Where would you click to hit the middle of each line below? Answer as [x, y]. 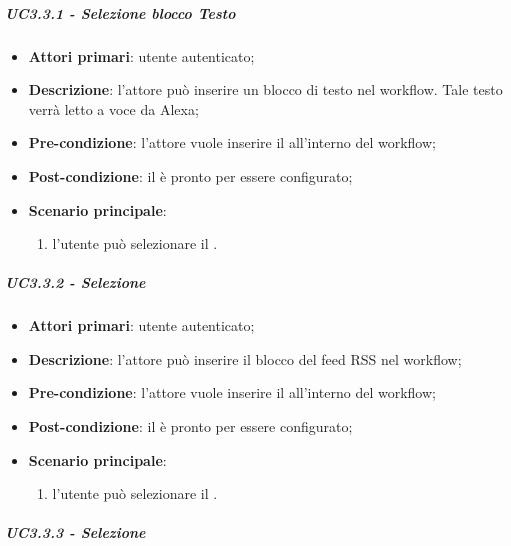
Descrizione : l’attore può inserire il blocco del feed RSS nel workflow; [245, 358]
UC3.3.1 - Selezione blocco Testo [120, 12]
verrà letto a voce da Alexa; [113, 108]
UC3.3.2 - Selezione [75, 282]
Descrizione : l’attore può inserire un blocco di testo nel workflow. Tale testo [265, 89]
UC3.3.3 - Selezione [75, 532]
